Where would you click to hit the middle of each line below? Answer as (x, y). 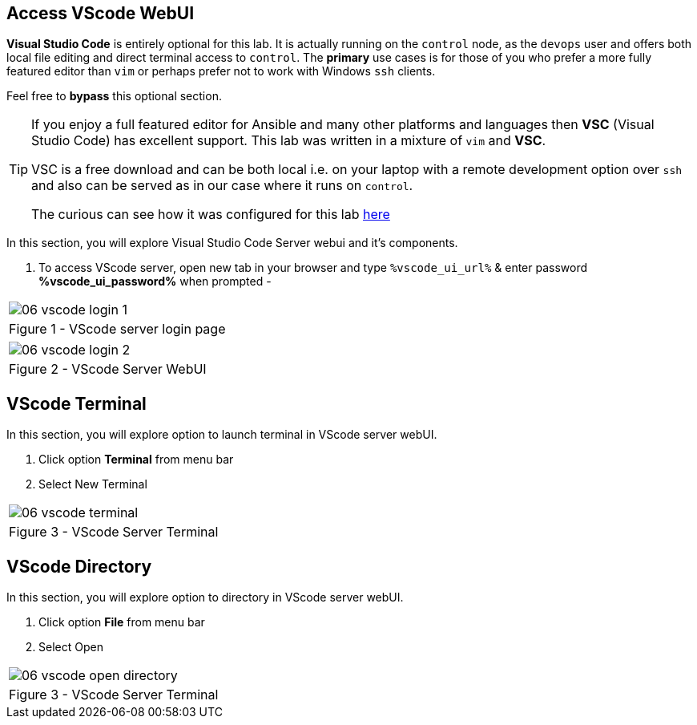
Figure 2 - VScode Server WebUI (108, 369)
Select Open (71, 647)
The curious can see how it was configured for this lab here (211, 215)
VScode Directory (79, 566)
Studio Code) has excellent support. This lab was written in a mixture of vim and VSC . (289, 141)
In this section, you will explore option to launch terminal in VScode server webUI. (222, 435)
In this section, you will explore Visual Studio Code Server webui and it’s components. (232, 243)
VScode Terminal (77, 403)
